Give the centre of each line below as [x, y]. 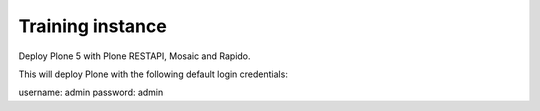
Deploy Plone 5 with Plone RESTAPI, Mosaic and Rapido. [134, 56]
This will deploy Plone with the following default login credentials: [153, 74]
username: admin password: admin [91, 92]
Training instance [92, 26]
